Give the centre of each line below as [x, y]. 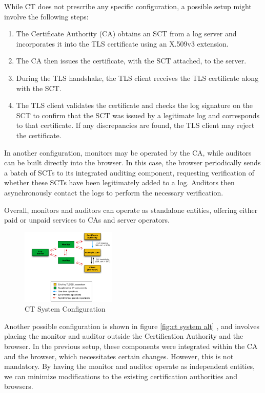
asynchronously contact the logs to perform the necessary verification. [114, 192]
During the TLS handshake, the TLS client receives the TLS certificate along [137, 78]
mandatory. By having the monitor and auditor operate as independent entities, [130, 366]
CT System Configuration [65, 309]
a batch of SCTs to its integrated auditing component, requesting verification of [129, 172]
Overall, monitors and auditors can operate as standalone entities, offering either [131, 210]
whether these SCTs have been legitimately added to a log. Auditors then [119, 182]
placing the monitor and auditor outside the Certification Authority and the [124, 336]
